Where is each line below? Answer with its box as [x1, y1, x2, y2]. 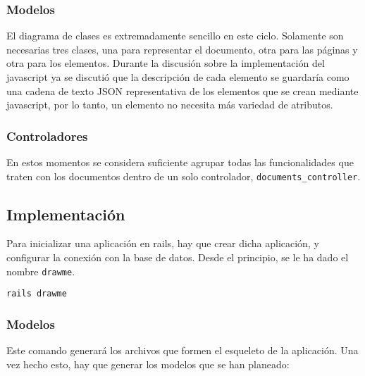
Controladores [6, 127, 88, 144]
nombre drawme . [6, 263, 75, 278]
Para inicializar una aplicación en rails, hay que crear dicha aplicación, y [6, 236, 319, 251]
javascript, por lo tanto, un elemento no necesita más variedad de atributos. [6, 97, 333, 112]
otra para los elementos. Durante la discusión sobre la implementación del [6, 56, 325, 70]
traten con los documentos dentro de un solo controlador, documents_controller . [6, 168, 361, 183]
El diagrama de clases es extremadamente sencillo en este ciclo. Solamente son [6, 28, 344, 43]
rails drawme [6, 289, 67, 299]
